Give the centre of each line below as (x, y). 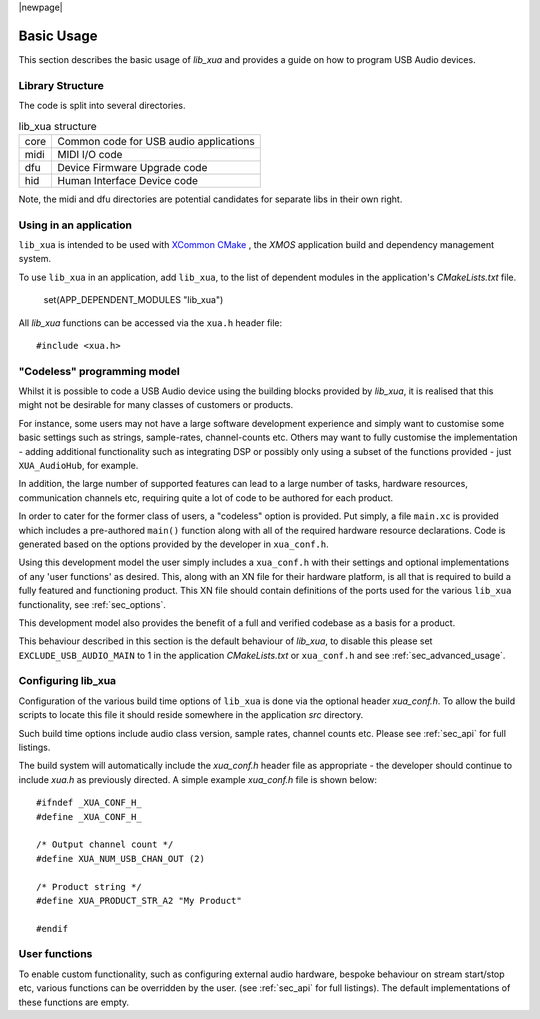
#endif (52, 928)
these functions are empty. (74, 1002)
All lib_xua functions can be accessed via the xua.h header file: (150, 322)
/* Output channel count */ (105, 844)
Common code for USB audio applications (156, 141)
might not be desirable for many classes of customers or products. (156, 405)
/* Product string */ (89, 886)
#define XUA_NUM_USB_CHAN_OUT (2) (120, 858)
